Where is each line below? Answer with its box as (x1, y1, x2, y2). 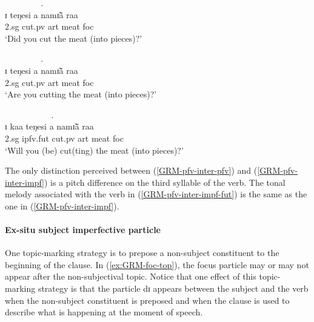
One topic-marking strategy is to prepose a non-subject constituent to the (5, 246, 279, 259)
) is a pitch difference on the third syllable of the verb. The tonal (44, 176, 286, 188)
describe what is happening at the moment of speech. (5, 306, 203, 318)
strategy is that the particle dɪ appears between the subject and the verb (38, 282, 309, 295)
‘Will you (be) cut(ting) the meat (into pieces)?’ (5, 143, 184, 156)
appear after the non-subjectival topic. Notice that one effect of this (5, 270, 256, 283)
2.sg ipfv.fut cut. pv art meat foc (5, 131, 124, 144)
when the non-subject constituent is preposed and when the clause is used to (5, 294, 290, 306)
